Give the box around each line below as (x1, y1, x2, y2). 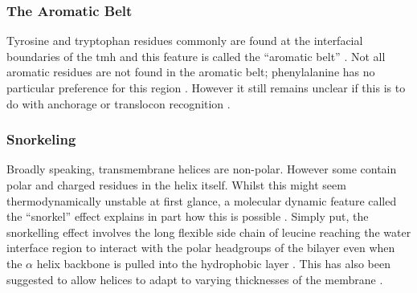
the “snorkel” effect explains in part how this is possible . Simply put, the (6, 208, 369, 225)
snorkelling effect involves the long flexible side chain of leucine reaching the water (6, 223, 411, 240)
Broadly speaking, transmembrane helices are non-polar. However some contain (6, 161, 397, 177)
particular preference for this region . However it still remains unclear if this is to (6, 79, 406, 96)
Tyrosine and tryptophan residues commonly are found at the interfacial (6, 32, 363, 49)
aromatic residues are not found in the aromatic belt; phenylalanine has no (6, 63, 375, 80)
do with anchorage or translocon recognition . (6, 95, 231, 112)
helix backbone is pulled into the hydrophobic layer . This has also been (36, 254, 390, 271)
